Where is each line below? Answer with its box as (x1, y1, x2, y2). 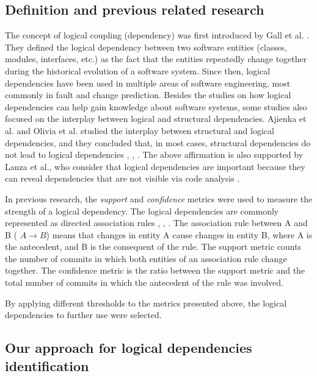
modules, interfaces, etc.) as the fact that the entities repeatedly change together (5, 52, 307, 65)
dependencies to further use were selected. (5, 308, 162, 321)
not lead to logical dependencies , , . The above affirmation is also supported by (5, 148, 304, 161)
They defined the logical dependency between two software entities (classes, (5, 40, 287, 53)
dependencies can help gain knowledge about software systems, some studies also (5, 100, 307, 113)
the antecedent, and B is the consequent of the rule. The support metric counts (5, 240, 302, 253)
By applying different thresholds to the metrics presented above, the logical (5, 296, 287, 309)
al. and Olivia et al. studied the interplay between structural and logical (5, 124, 274, 137)
